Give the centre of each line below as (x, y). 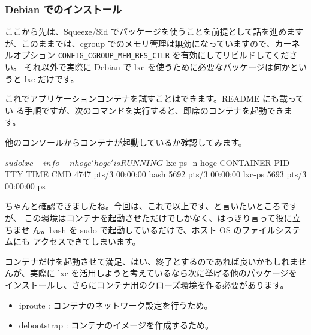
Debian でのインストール (64, 9)
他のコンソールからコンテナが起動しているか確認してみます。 (126, 142)
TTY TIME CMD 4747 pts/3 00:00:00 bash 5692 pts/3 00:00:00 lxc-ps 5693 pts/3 (156, 174)
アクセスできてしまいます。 (87, 241)
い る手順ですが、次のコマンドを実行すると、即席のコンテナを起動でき (144, 110)
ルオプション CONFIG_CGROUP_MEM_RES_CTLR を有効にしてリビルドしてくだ (147, 55)
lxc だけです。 (52, 78)
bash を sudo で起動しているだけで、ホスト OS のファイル (162, 229)
